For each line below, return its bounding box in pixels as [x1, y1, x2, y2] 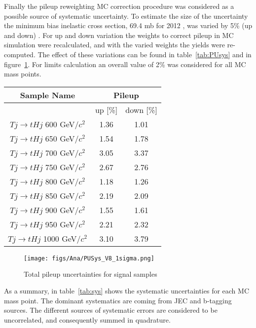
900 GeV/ [45, 204, 79, 216]
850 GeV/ [45, 189, 79, 201]
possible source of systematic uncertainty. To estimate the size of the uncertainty [4, 10, 248, 21]
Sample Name [20, 89, 75, 101]
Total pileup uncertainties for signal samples [24, 269, 157, 279]
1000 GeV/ [43, 232, 81, 244]
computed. [4, 49, 36, 59]
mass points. [4, 69, 41, 79]
